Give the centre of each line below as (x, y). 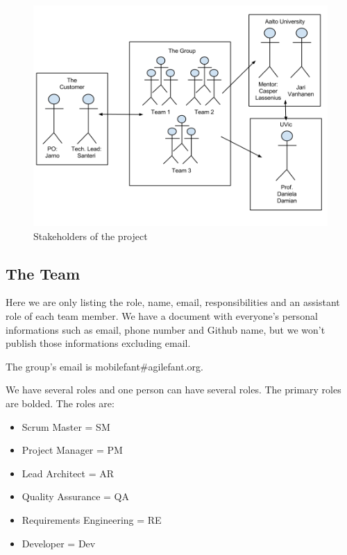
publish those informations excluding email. (98, 343)
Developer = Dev (59, 543)
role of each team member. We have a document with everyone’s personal (162, 315)
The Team (43, 273)
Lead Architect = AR (68, 473)
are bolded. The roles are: (60, 403)
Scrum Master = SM (66, 426)
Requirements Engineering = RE (92, 519)
